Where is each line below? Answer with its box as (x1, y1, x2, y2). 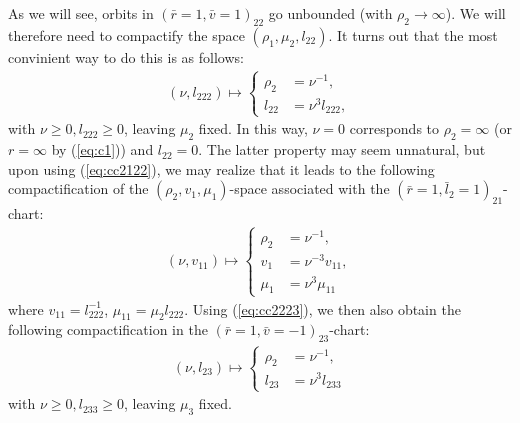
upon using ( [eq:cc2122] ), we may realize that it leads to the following (8, 158, 435, 179)
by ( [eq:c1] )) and (51, 139, 154, 160)
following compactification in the (8, 319, 208, 340)
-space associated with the (229, 178, 390, 199)
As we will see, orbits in (8, 3, 154, 23)
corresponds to (349, 118, 440, 139)
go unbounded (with (268, 3, 393, 23)
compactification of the (8, 178, 149, 199)
